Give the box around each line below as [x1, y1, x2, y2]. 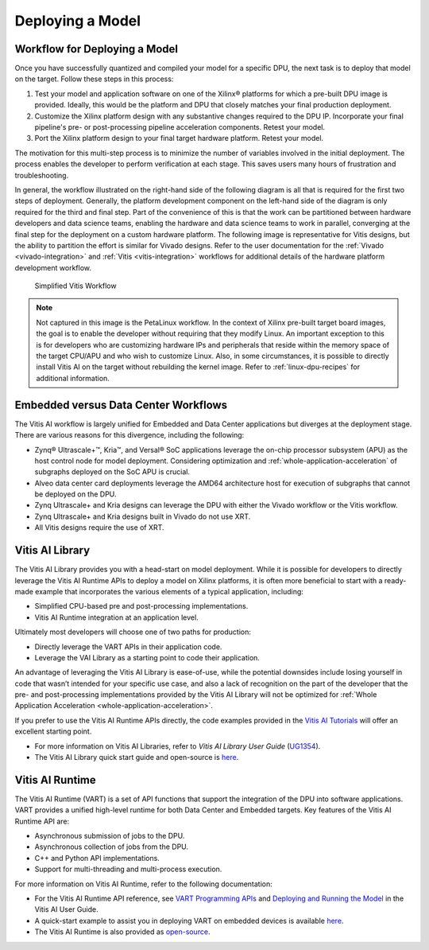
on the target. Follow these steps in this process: [14, 74, 174, 84]
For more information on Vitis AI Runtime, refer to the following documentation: [14, 879, 273, 889]
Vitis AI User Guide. [34, 905, 99, 914]
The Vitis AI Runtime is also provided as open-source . [34, 927, 211, 936]
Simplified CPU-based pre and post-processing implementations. [34, 602, 249, 611]
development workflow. [14, 263, 91, 272]
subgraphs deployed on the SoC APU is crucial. [34, 467, 191, 477]
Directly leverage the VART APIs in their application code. [34, 641, 222, 652]
